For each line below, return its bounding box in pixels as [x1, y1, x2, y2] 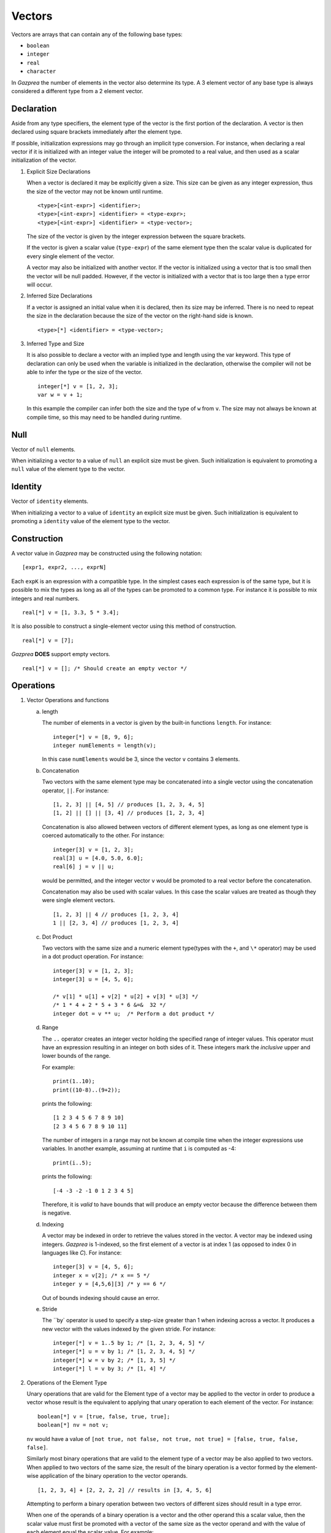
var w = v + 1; [37, 391, 83, 398]
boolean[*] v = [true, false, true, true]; [37, 1413, 170, 1420]
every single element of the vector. [26, 252, 115, 260]
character [26, 68, 56, 75]
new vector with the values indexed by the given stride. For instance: [42, 1325, 216, 1332]
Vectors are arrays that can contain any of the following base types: [11, 31, 183, 38]
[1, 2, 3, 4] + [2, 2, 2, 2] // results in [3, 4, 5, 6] [37, 1486, 213, 1493]
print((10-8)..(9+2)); [53, 1086, 121, 1093]
